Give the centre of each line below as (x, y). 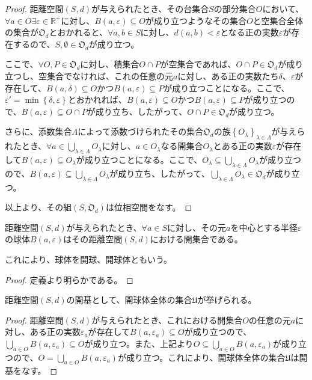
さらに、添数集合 (38, 131)
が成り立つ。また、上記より (139, 343)
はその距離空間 (93, 239)
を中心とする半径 (264, 227)
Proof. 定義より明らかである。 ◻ (69, 279)
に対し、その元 (197, 227)
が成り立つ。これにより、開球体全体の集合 (201, 357)
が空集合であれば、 (198, 64)
